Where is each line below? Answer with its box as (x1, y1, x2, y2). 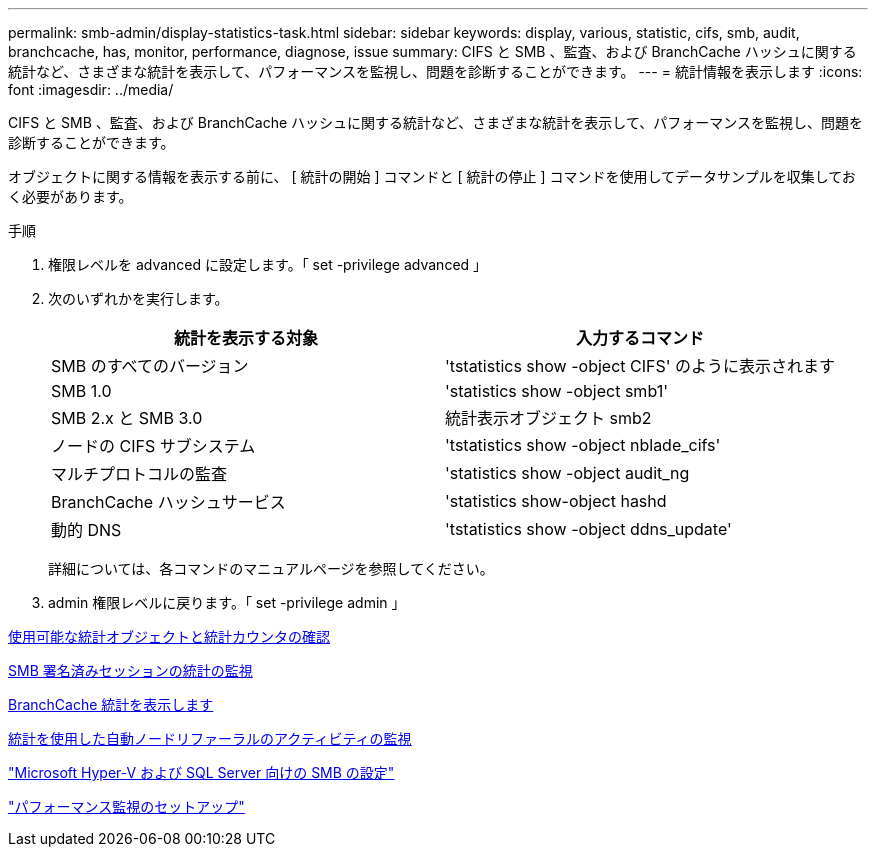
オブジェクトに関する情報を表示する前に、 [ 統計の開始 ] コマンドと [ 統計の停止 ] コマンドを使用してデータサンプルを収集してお (8, 168, 856, 185)
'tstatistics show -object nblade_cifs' (445, 435, 721, 455)
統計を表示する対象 (173, 328, 318, 348)
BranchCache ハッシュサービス (51, 492, 286, 512)
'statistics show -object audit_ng (445, 463, 690, 483)
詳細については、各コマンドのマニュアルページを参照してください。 (48, 560, 494, 577)
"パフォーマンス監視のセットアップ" (8, 798, 245, 815)
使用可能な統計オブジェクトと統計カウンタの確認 (8, 628, 330, 645)
